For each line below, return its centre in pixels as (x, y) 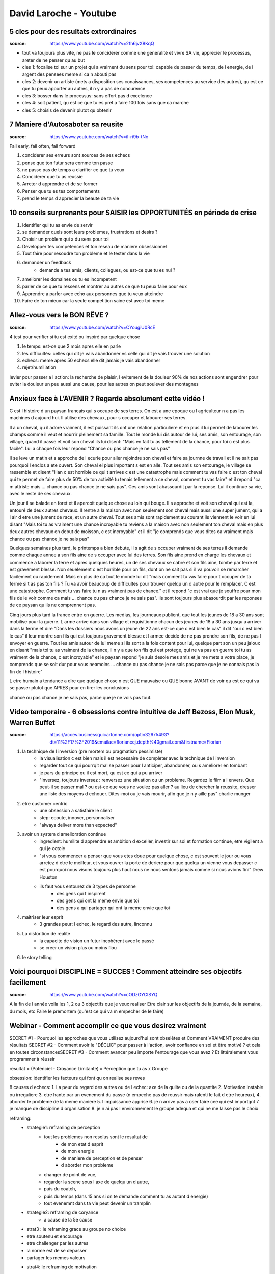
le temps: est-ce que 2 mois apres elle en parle (72, 346)
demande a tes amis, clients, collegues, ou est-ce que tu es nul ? (107, 270)
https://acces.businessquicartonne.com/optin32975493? (109, 735)
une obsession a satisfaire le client (76, 811)
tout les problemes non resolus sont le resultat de (96, 1137)
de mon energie (78, 1151)
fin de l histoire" (26, 671)
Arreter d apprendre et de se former (60, 184)
